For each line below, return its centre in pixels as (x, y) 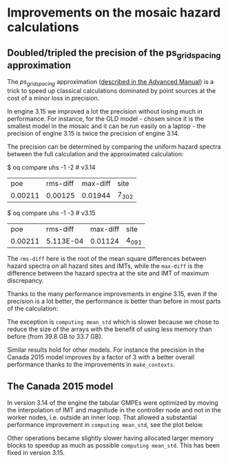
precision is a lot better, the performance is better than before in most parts (114, 302)
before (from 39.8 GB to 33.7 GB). (55, 337)
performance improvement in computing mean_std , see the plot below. (106, 425)
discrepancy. (25, 281)
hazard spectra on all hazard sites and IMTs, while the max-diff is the (105, 266)
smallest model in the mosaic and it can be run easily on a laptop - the (107, 126)
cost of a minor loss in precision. (53, 98)
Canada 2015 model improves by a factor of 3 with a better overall (101, 357)
